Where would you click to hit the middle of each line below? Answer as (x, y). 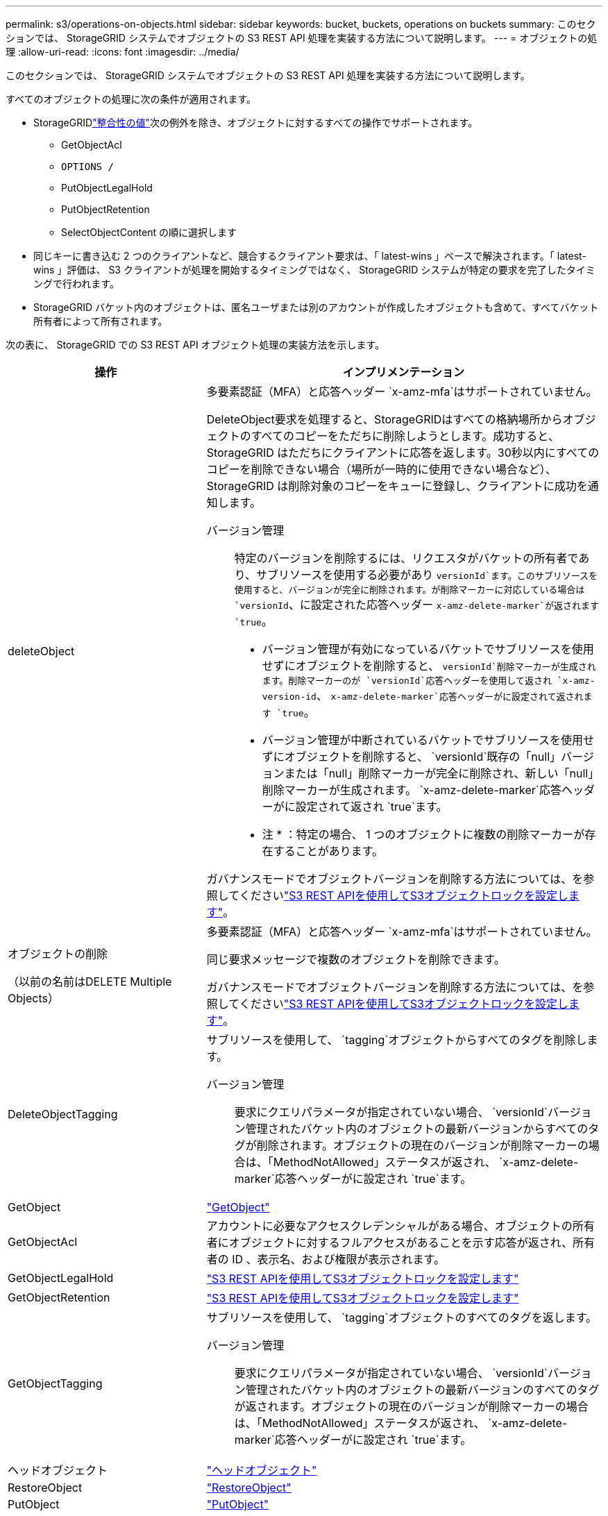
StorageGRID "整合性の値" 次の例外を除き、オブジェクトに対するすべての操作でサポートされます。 (256, 123)
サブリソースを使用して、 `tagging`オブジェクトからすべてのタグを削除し (397, 1040)
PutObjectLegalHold (107, 188)
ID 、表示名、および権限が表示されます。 (338, 1259)
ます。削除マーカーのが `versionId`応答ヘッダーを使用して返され (407, 681)
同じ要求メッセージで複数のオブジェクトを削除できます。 (356, 959)
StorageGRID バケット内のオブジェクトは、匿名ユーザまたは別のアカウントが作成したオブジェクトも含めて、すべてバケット (316, 307)
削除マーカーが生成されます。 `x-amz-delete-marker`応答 (412, 790)
